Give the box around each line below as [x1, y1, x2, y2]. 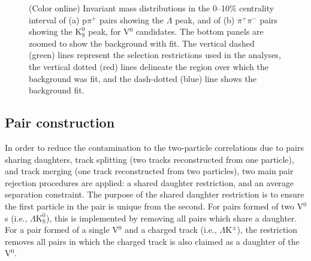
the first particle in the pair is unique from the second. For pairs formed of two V [5, 199, 304, 212]
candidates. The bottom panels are [135, 25, 264, 38]
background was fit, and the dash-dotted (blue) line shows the [29, 72, 256, 84]
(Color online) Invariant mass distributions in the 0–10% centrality [29, 2, 274, 14]
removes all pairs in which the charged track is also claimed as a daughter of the [5, 235, 300, 247]
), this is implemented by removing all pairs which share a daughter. [46, 211, 297, 224]
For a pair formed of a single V [5, 223, 119, 236]
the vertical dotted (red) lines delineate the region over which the [29, 60, 268, 72]
